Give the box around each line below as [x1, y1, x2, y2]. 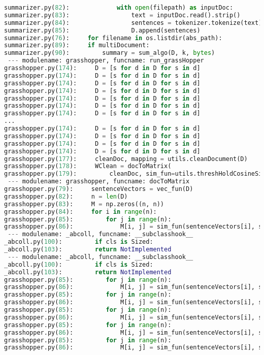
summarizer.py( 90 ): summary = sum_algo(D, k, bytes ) [4, 49, 215, 57]
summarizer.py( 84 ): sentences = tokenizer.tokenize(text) [4, 19, 262, 26]
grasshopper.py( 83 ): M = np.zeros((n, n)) [4, 200, 164, 208]
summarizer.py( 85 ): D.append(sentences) [4, 26, 201, 34]
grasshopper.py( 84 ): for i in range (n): [4, 208, 157, 215]
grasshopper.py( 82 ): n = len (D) [4, 192, 128, 200]
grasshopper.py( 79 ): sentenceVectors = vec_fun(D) [4, 185, 193, 192]
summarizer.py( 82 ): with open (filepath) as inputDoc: [4, 4, 234, 11]
